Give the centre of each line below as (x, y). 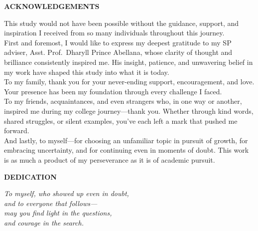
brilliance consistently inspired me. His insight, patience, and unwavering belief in (129, 62)
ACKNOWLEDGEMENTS (52, 6)
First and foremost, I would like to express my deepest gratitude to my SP (118, 42)
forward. (17, 130)
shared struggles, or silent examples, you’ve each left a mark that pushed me (121, 120)
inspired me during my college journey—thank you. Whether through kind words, (129, 111)
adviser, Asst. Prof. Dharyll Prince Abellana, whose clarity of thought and (118, 52)
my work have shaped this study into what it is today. (87, 72)
